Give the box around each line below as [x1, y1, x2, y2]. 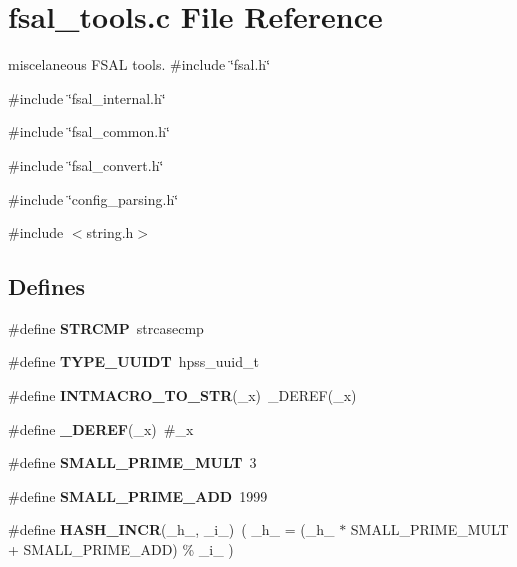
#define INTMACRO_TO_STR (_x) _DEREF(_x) [8, 385, 357, 406]
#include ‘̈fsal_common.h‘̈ [8, 121, 170, 142]
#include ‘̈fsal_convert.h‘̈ [8, 154, 164, 175]
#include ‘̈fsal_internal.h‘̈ [8, 87, 166, 108]
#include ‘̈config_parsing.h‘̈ [8, 188, 179, 209]
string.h [86, 222, 134, 243]
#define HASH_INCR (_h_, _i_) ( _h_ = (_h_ [8, 519, 335, 540]
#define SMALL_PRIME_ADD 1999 [8, 485, 268, 506]
